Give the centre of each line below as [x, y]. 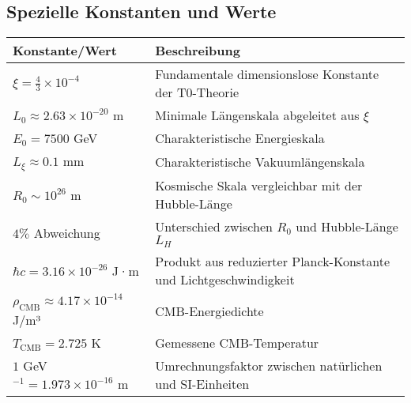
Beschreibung [198, 51]
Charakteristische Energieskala [240, 138]
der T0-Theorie [197, 92]
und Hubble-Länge [347, 227]
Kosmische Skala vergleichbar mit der [259, 186]
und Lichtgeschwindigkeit [225, 280]
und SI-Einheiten [202, 384]
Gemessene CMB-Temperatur [237, 343]
